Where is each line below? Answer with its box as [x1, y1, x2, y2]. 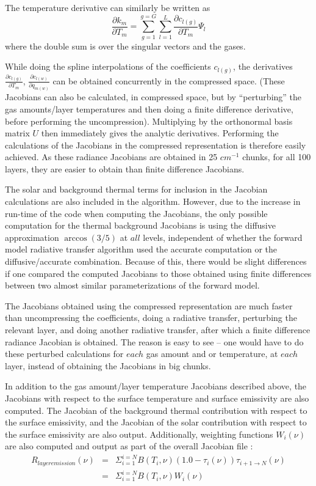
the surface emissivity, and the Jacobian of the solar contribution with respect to [5, 416, 307, 429]
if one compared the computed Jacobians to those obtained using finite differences [5, 267, 312, 279]
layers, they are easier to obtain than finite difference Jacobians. [5, 162, 245, 175]
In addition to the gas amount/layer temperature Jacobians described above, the [5, 380, 307, 392]
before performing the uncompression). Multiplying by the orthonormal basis [5, 114, 293, 127]
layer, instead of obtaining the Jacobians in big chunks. [5, 359, 211, 372]
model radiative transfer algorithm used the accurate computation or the [5, 243, 278, 256]
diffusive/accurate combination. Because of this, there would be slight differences [5, 255, 307, 268]
